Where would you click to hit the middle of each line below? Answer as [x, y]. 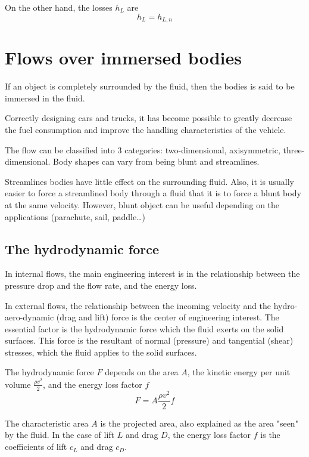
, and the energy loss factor [93, 384]
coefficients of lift [36, 447]
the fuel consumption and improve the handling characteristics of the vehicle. [146, 129]
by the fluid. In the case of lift [60, 435]
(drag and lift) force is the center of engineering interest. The [168, 317]
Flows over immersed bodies [123, 58]
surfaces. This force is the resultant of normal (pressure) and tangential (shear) [149, 340]
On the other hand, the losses [59, 7]
